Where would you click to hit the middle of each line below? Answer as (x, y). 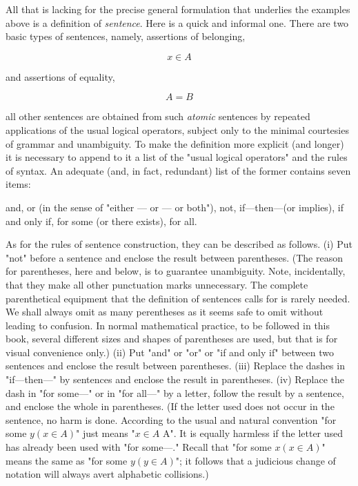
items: (18, 184)
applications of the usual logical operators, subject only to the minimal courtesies (177, 129)
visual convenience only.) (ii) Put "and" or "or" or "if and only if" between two (170, 352)
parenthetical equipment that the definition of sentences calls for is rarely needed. (178, 298)
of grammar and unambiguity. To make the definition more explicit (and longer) (175, 143)
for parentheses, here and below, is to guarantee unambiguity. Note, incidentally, (176, 271)
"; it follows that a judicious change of (256, 460)
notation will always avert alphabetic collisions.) (107, 474)
